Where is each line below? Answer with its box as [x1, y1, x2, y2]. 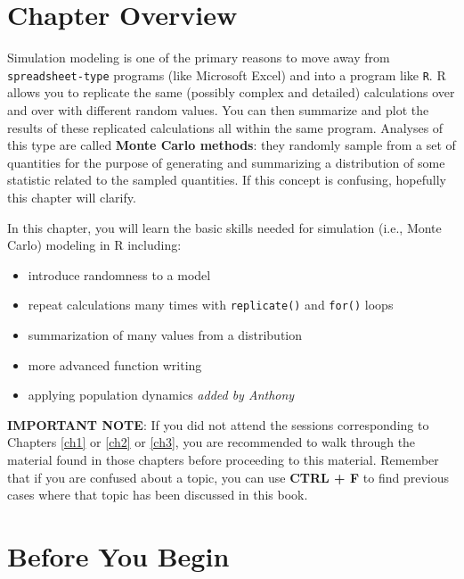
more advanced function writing [28, 355, 202, 374]
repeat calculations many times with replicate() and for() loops [28, 295, 394, 314]
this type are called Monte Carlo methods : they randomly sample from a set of [7, 136, 456, 154]
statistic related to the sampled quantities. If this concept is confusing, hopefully [7, 170, 446, 189]
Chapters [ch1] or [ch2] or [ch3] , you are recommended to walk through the [7, 433, 416, 451]
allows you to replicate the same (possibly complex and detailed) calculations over [7, 83, 455, 102]
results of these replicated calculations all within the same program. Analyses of [7, 118, 444, 136]
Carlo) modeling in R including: [7, 236, 182, 254]
